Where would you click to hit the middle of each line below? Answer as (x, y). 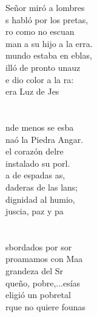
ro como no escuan (40, 31)
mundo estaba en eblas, (49, 55)
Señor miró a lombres (45, 7)
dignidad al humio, (40, 199)
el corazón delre (35, 151)
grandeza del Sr (34, 271)
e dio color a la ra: (40, 79)
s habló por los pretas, (47, 19)
